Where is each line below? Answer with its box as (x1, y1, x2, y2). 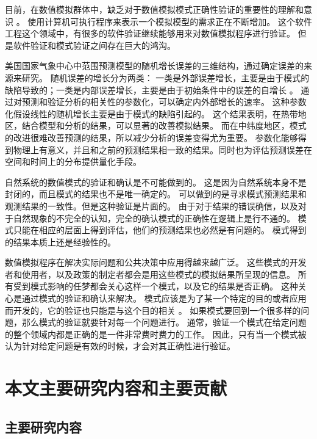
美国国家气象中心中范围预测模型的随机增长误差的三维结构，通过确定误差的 (5, 59, 304, 72)
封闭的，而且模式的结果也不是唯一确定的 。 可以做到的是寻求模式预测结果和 (5, 187, 307, 200)
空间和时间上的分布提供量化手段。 (5, 155, 141, 168)
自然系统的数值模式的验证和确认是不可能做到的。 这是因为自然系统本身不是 (5, 175, 307, 188)
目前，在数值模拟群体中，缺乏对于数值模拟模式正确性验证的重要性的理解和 (5, 3, 304, 15)
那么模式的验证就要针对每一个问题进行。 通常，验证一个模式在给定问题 (21, 316, 307, 328)
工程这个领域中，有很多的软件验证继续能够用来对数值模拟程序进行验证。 (5, 27, 295, 40)
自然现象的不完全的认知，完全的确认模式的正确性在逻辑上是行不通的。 (13, 211, 295, 224)
